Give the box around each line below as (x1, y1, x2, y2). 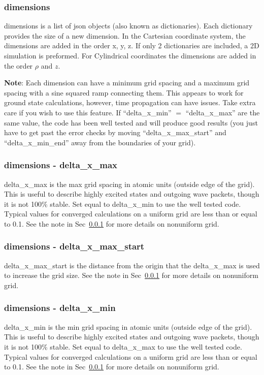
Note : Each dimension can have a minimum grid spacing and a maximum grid (4, 77, 250, 88)
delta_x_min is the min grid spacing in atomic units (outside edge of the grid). (4, 321, 252, 332)
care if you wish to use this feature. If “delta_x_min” (4, 107, 172, 117)
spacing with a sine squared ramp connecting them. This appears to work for (4, 87, 244, 98)
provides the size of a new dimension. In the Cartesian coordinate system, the (4, 30, 246, 41)
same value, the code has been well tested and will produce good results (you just (4, 117, 258, 128)
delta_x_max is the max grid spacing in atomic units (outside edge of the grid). (4, 178, 255, 189)
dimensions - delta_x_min (4, 301, 116, 314)
